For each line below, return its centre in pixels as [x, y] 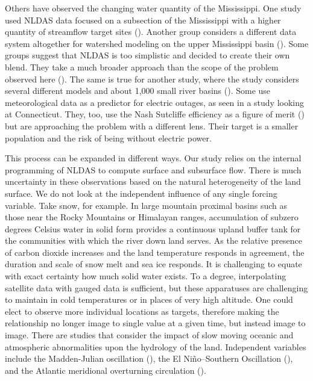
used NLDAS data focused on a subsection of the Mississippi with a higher [143, 20]
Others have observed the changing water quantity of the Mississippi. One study [153, 8]
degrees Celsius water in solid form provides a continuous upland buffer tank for [153, 228]
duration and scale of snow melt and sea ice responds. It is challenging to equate [153, 264]
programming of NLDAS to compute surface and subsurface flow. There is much [153, 169]
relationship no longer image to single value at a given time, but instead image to [155, 323]
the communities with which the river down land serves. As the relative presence [153, 240]
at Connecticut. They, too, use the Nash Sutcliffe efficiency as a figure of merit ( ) [155, 114]
